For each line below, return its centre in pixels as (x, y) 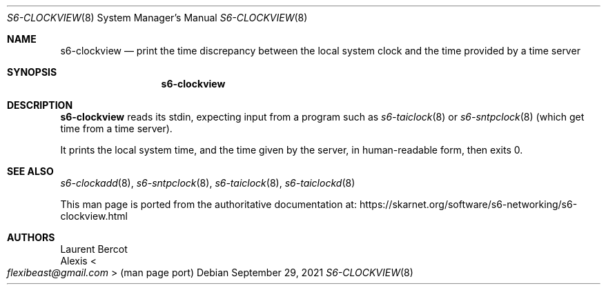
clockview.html (94, 216)
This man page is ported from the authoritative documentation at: (208, 204)
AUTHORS (31, 237)
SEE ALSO (30, 171)
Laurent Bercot (94, 249)
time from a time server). (116, 128)
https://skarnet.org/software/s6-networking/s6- (468, 204)
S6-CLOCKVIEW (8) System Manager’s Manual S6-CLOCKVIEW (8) (157, 18)
